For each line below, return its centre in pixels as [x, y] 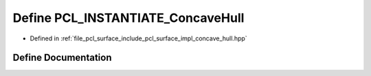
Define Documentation [62, 58]
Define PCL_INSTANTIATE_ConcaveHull [128, 18]
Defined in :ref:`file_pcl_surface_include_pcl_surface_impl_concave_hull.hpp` [138, 38]
